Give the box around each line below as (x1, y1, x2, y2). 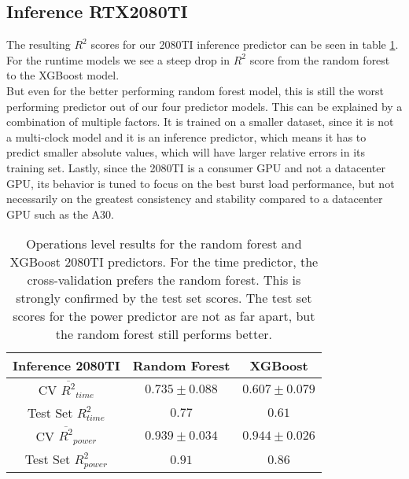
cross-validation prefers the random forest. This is (27, 271, 301, 289)
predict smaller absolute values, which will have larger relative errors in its (6, 144, 366, 160)
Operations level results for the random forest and (26, 234, 302, 253)
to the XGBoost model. (6, 67, 120, 83)
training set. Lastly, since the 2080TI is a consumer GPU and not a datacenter (6, 159, 386, 175)
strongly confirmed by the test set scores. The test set (16, 289, 312, 308)
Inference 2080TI (13, 356, 120, 375)
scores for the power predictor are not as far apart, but (13, 307, 315, 326)
